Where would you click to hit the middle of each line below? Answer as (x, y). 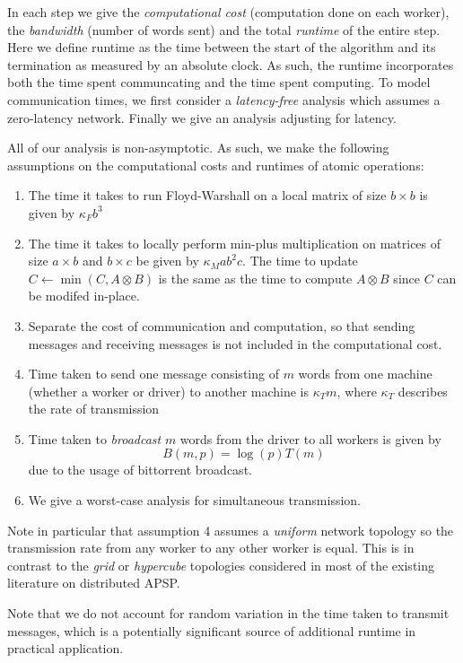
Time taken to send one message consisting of (153, 374)
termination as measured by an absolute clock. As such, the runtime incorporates (231, 64)
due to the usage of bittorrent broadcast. (140, 470)
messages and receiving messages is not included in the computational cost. (235, 343)
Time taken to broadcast (95, 438)
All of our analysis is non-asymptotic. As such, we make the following (198, 148)
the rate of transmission (94, 409)
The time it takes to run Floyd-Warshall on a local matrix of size (207, 195)
